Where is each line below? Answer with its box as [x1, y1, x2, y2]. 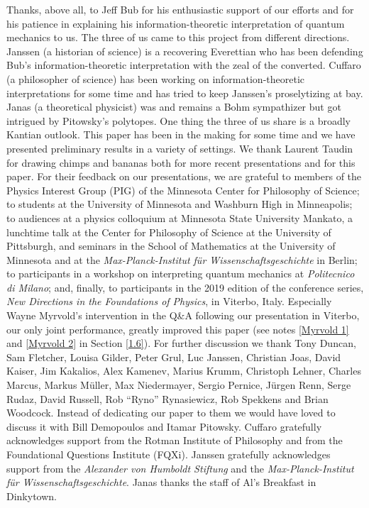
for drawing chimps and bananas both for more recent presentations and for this [6, 155, 356, 170]
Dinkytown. [6, 488, 57, 503]
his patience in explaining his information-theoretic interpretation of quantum [6, 16, 345, 31]
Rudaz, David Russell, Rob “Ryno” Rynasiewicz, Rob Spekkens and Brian [6, 391, 329, 406]
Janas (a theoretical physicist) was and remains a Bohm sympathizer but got [6, 99, 341, 114]
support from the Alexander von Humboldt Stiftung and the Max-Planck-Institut [6, 460, 354, 475]
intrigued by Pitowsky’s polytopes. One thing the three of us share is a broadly [6, 113, 351, 128]
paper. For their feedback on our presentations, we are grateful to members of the [6, 169, 362, 184]
